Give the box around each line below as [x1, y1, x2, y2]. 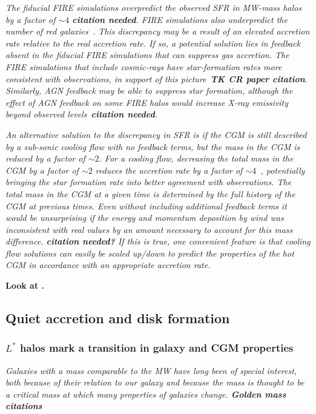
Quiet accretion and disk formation [5, 309, 230, 327]
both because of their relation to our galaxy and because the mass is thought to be [5, 376, 304, 389]
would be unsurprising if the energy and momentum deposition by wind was [5, 211, 284, 224]
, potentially [260, 163, 305, 176]
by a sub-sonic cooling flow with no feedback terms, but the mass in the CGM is [5, 140, 300, 153]
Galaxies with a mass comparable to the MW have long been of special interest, [5, 364, 297, 376]
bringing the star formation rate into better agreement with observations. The [5, 176, 292, 188]
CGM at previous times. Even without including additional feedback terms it [5, 199, 287, 212]
